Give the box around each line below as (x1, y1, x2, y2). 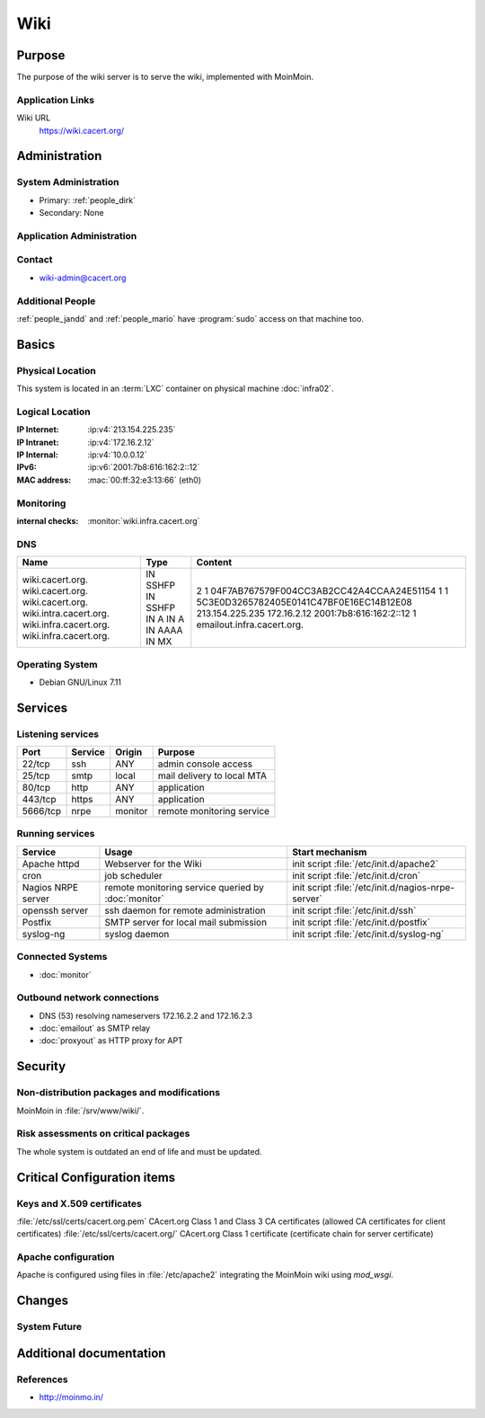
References (16, 1373, 68, 1386)
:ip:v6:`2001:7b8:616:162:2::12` (87, 462, 200, 473)
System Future (16, 1321, 83, 1334)
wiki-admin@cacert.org (39, 272, 127, 283)
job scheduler (104, 869, 163, 882)
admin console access (157, 758, 253, 770)
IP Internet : (16, 424, 59, 435)
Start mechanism (292, 846, 367, 858)
